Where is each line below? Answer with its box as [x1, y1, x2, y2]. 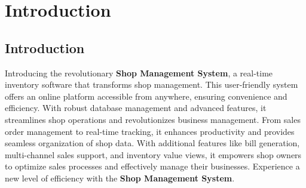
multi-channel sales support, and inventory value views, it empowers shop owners [5, 148, 302, 161]
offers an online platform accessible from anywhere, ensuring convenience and [5, 90, 287, 102]
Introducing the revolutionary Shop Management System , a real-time [5, 66, 273, 79]
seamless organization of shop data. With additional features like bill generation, [5, 137, 300, 149]
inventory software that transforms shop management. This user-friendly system [5, 78, 298, 91]
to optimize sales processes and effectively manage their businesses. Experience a [5, 160, 300, 172]
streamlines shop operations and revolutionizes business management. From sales [5, 113, 301, 125]
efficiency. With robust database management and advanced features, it [5, 101, 267, 114]
